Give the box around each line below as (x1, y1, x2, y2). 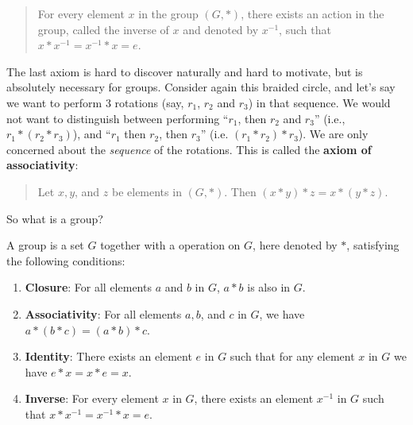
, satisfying (346, 237, 399, 253)
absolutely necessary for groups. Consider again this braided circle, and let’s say (6, 79, 396, 95)
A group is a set (6, 237, 84, 253)
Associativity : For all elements (25, 305, 182, 322)
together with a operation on (100, 237, 241, 253)
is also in (247, 279, 291, 296)
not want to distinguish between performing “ (6, 110, 229, 126)
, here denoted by (253, 237, 338, 253)
